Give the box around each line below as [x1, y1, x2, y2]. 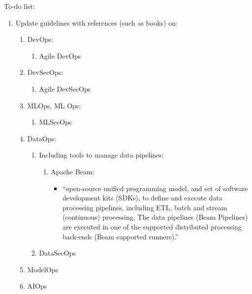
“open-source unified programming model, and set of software [62, 183, 248, 193]
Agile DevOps [39, 50, 81, 61]
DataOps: [27, 133, 56, 143]
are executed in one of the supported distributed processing [62, 221, 242, 231]
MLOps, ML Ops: [27, 100, 81, 110]
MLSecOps [39, 117, 72, 127]
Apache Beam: [51, 166, 94, 176]
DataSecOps [39, 248, 76, 258]
